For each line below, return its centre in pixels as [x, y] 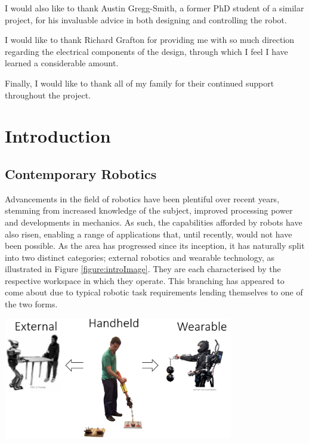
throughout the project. [48, 95]
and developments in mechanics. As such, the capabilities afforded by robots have [154, 222]
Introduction [58, 136]
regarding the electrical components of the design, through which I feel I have [146, 51]
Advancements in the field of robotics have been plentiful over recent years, [142, 198]
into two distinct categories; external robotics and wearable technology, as [140, 257]
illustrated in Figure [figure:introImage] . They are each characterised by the [143, 269]
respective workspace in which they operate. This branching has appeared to [145, 280]
